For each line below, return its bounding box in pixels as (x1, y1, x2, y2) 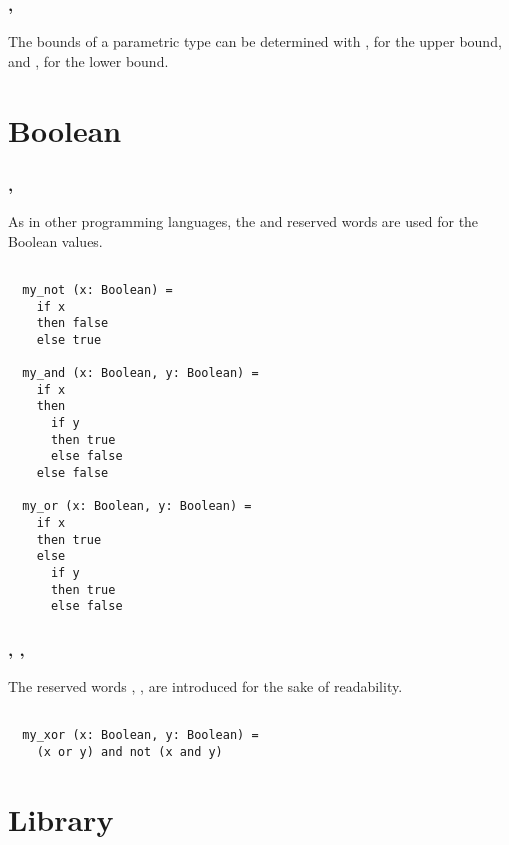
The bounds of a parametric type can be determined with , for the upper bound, (8, 31, 502, 52)
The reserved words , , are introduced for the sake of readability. (8, 676, 403, 697)
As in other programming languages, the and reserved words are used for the (8, 211, 479, 231)
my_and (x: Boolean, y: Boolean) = (22, 366, 259, 381)
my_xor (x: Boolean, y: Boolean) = (22, 728, 259, 743)
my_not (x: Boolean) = (22, 282, 173, 297)
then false (36, 316, 109, 331)
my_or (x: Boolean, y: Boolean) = (22, 499, 252, 514)
